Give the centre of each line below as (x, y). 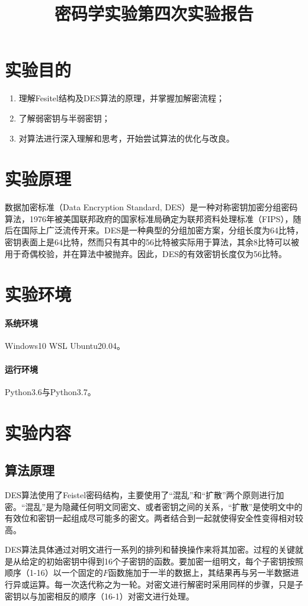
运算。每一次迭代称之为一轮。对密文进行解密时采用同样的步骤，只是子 (166, 584)
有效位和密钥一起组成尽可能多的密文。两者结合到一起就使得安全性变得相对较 (154, 518)
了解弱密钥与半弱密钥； (64, 118)
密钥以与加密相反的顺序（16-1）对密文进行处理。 (100, 596)
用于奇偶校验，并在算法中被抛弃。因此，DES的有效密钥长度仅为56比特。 (146, 253)
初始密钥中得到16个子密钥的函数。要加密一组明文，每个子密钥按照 (174, 561)
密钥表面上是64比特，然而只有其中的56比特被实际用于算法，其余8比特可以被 (152, 242)
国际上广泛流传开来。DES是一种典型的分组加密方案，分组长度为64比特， (162, 230)
